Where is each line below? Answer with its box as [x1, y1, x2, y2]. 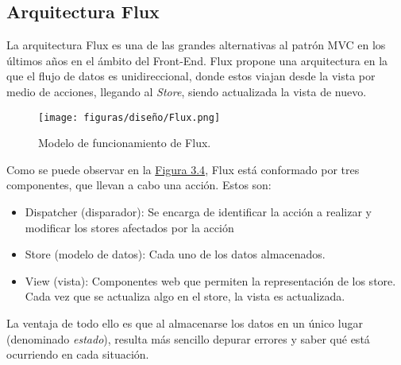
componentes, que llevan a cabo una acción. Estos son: [6, 177, 272, 193]
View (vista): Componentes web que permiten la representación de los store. [25, 272, 396, 289]
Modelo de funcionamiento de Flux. [38, 134, 211, 151]
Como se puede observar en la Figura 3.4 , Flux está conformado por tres [6, 161, 360, 177]
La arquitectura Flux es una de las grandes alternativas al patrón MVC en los [6, 37, 386, 53]
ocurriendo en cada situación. [6, 346, 149, 363]
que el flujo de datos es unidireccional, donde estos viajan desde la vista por [6, 68, 376, 84]
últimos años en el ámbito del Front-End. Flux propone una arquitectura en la [6, 52, 388, 68]
